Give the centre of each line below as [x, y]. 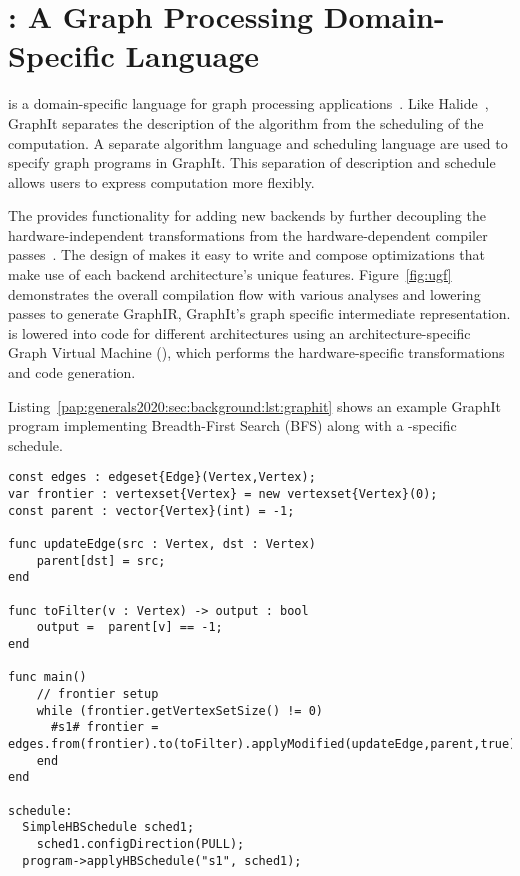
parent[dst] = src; [101, 560]
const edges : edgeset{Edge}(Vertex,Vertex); [162, 477]
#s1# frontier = [104, 727]
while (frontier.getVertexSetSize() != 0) [179, 710]
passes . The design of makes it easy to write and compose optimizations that [246, 254]
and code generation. [72, 372]
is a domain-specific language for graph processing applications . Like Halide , [248, 103]
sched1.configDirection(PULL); [140, 843]
